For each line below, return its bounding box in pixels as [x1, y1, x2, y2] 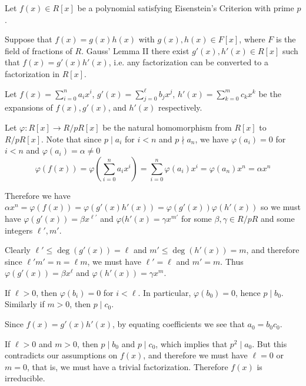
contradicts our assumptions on [5, 349, 118, 361]
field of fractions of [5, 44, 72, 56]
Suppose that [5, 33, 52, 45]
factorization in [5, 67, 60, 79]
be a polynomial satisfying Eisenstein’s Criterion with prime [77, 2, 294, 14]
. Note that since [41, 132, 102, 145]
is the [276, 33, 296, 45]
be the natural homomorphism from [102, 121, 232, 133]
